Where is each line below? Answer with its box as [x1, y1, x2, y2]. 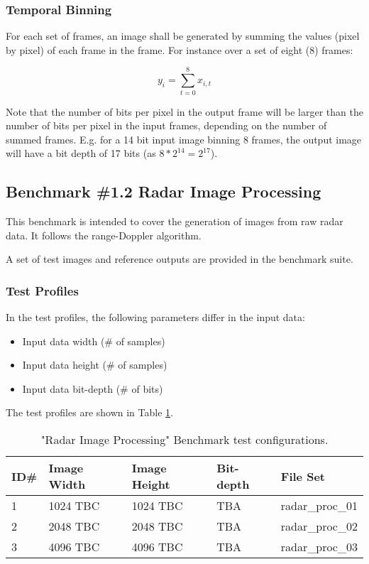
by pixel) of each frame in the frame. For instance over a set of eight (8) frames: [6, 42, 353, 57]
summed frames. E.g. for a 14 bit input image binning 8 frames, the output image [6, 131, 362, 146]
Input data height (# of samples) [22, 357, 167, 372]
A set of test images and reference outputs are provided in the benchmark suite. [6, 251, 353, 266]
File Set [280, 467, 325, 484]
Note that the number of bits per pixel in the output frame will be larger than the [6, 104, 363, 119]
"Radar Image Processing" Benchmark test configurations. [40, 431, 329, 448]
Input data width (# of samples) [22, 333, 165, 348]
